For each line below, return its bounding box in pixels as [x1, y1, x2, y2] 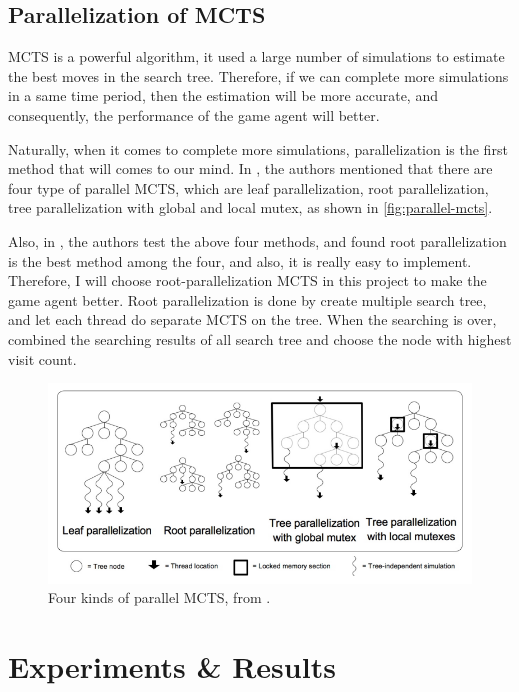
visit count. [8, 348, 77, 369]
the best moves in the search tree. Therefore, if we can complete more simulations [8, 65, 509, 86]
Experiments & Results [8, 646, 336, 687]
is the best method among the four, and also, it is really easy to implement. [8, 250, 472, 271]
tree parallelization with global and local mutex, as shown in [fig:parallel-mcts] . [8, 197, 493, 218]
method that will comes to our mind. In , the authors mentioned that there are [8, 158, 493, 179]
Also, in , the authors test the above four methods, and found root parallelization [8, 230, 507, 251]
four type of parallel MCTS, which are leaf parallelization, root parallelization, [8, 177, 489, 198]
